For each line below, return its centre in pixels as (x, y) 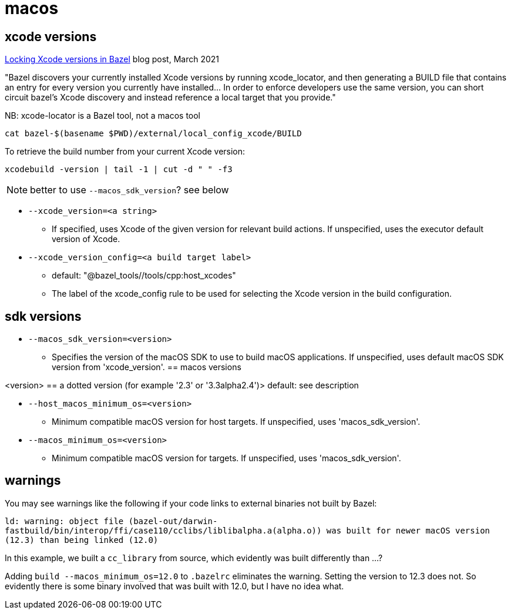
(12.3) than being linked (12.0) (82, 540)
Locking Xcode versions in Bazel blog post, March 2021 (112, 59)
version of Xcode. (86, 239)
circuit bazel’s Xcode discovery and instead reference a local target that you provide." (170, 98)
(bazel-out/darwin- (173, 521)
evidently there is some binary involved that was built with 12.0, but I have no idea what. (174, 586)
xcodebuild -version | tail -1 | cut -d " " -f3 (119, 170)
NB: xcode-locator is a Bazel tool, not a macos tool (102, 116)
